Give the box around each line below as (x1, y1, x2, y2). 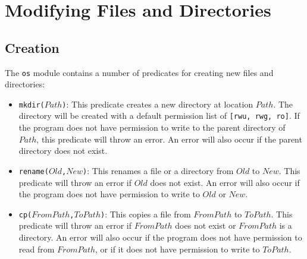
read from (18, 242, 55, 255)
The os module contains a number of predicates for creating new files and (5, 66, 274, 78)
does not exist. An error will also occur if (150, 176, 300, 188)
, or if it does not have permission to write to (95, 242, 260, 255)
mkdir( (18, 100, 45, 109)
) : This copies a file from (100, 207, 191, 220)
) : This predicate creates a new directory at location (62, 97, 253, 110)
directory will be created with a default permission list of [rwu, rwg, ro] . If (18, 109, 300, 122)
